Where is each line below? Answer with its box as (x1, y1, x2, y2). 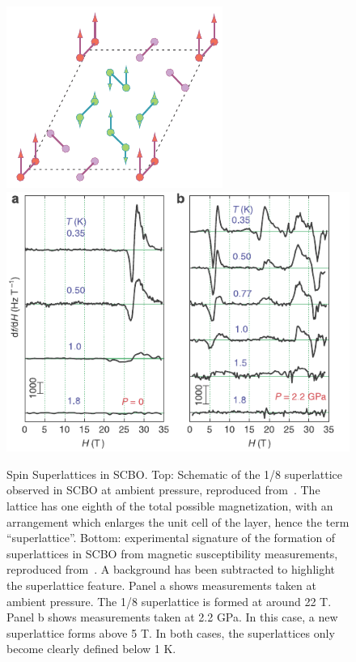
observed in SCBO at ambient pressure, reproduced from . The (6, 481, 320, 498)
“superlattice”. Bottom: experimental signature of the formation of (6, 529, 336, 546)
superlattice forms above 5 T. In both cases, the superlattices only (6, 624, 335, 641)
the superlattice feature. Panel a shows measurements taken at (6, 576, 316, 593)
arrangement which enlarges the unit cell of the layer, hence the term (6, 513, 350, 530)
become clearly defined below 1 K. (6, 640, 176, 657)
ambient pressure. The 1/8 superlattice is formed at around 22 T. (6, 592, 332, 609)
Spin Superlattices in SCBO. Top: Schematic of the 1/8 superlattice (6, 465, 343, 482)
